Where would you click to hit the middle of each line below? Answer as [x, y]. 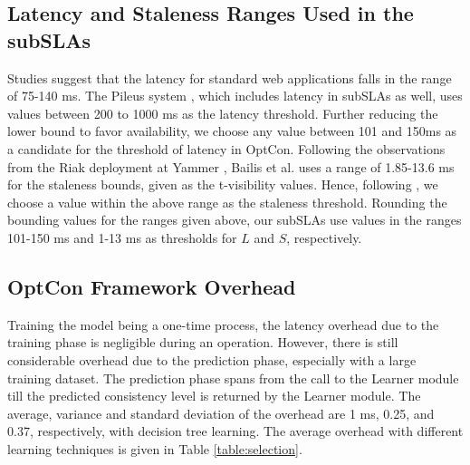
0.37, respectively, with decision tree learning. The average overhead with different [235, 431]
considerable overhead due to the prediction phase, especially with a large [212, 359]
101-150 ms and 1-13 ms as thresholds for [122, 237]
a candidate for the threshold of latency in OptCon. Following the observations [226, 148]
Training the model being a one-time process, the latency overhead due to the [223, 324]
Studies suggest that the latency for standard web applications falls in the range [230, 77]
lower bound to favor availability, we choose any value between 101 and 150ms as [232, 131]
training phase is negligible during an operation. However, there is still [203, 342]
